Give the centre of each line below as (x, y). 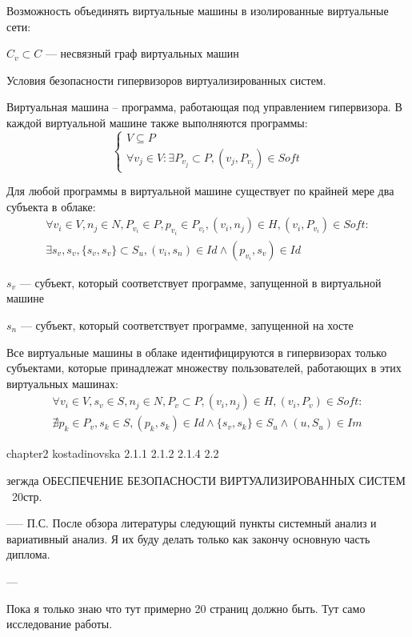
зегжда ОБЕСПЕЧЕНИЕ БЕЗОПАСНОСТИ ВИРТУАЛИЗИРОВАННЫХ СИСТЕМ (206, 481)
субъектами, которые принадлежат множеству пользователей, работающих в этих (204, 368)
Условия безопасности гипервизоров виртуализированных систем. (166, 80)
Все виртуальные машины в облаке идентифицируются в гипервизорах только (197, 352)
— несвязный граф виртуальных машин (142, 53)
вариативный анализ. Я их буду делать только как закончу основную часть (188, 538)
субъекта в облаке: (51, 206)
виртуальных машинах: (62, 383)
